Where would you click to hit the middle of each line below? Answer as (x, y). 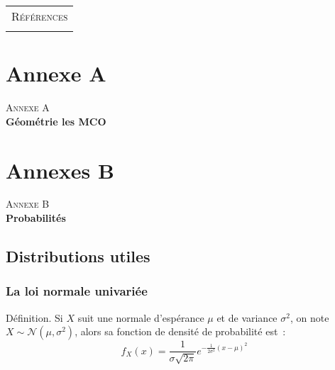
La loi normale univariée (77, 291)
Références (40, 16)
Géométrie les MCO (56, 121)
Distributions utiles (78, 256)
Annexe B (28, 204)
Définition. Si (34, 317)
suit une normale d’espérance (141, 317)
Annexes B (60, 170)
